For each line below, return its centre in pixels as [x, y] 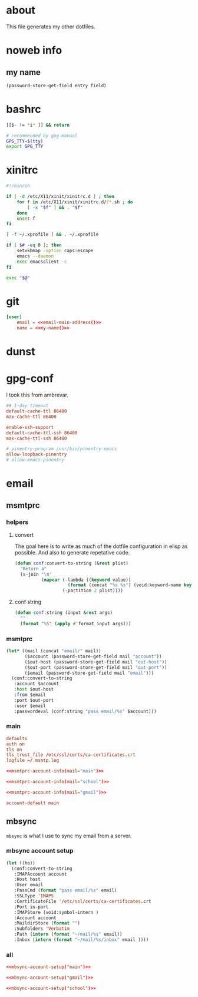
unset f [26, 219]
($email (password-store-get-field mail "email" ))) [89, 673]
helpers [17, 522]
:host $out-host [34, 689]
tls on [14, 750]
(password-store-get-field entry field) [57, 85]
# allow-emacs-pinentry [35, 460]
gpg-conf [30, 379]
